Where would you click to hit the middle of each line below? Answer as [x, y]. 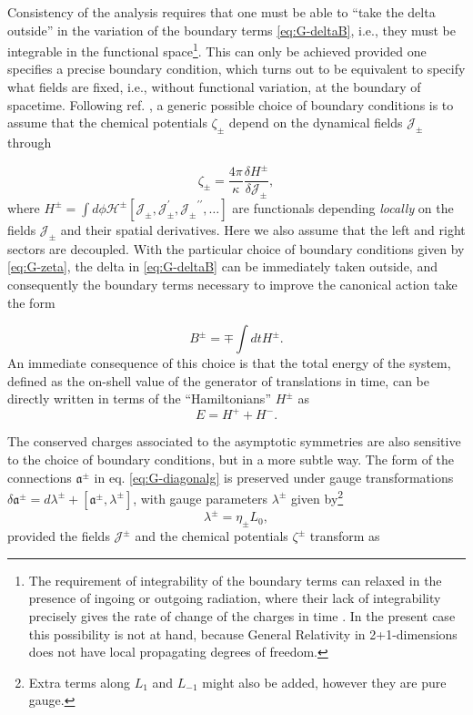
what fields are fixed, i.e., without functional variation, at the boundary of [214, 87]
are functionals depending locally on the [343, 207]
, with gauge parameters [201, 498]
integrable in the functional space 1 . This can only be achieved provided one [217, 50]
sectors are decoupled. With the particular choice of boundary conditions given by [236, 248]
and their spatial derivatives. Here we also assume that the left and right [263, 229]
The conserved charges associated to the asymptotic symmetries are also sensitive [234, 441]
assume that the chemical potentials [107, 123]
